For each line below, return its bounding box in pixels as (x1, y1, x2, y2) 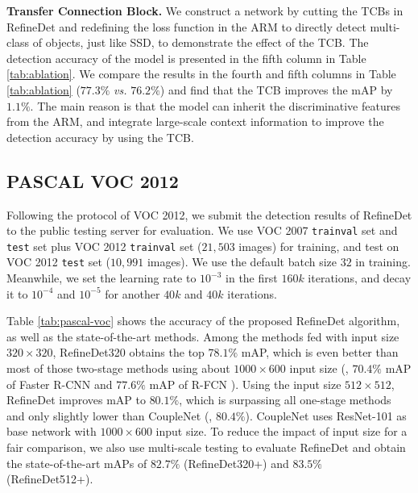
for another (105, 285, 160, 302)
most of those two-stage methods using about (6, 360, 230, 377)
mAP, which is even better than (241, 344, 399, 361)
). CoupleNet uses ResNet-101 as (245, 407, 407, 424)
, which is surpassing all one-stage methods (179, 391, 391, 408)
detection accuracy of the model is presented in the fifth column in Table (6, 49, 366, 66)
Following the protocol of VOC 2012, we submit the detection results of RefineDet (6, 206, 412, 223)
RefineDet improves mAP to (6, 391, 146, 408)
